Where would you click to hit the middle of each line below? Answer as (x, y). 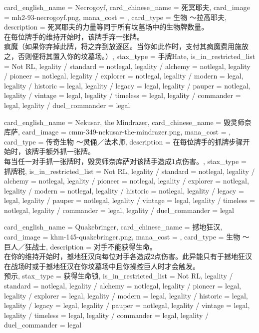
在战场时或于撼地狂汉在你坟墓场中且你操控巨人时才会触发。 (102, 266)
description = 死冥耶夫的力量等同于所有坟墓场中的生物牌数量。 (106, 27)
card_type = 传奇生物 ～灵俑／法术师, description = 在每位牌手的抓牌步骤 (124, 141)
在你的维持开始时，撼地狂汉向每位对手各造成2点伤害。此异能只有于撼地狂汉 (128, 256)
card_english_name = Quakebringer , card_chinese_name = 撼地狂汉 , (113, 227)
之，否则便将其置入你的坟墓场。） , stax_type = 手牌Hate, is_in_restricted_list (130, 56)
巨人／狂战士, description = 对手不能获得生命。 (80, 246)
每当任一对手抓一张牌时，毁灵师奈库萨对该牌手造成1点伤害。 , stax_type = (125, 161)
